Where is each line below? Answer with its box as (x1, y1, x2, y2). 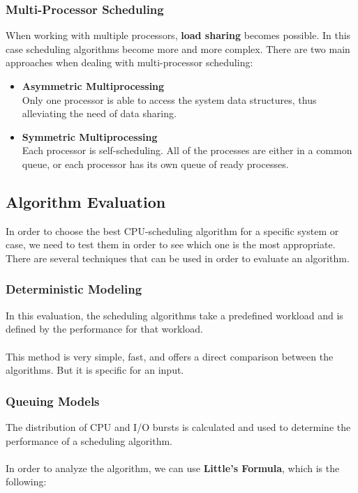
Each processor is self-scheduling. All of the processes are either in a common (22, 143, 352, 158)
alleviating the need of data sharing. (22, 106, 177, 121)
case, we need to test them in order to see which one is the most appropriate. (6, 237, 336, 252)
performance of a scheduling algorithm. (6, 433, 172, 448)
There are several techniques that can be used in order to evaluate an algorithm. (6, 250, 350, 265)
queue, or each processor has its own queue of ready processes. (22, 156, 289, 171)
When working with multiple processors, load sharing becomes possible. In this (6, 28, 351, 43)
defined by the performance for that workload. (6, 321, 203, 336)
